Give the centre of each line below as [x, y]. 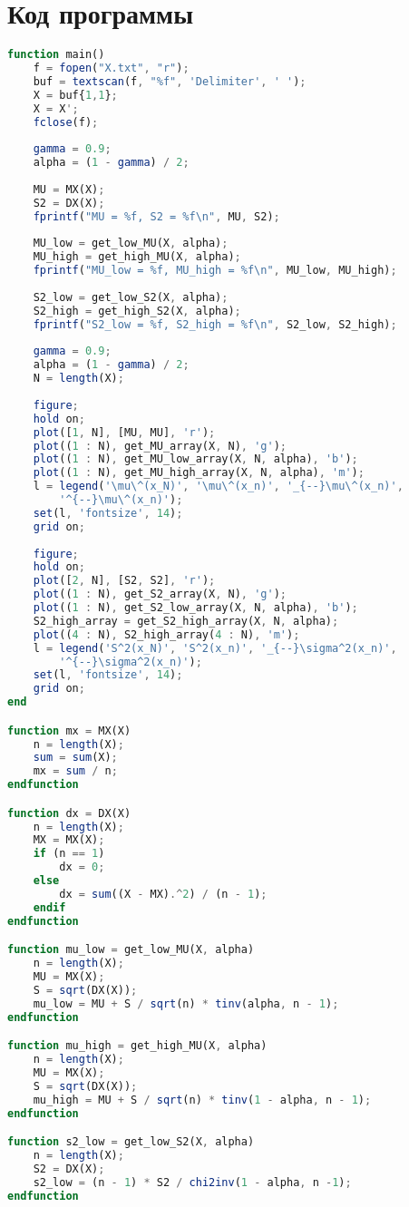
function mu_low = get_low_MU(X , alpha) [131, 950]
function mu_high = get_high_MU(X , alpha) [137, 1046]
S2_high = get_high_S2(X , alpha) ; [137, 311]
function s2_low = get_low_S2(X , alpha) [131, 1142]
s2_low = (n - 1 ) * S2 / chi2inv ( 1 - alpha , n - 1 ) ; [192, 1182]
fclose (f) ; [66, 122]
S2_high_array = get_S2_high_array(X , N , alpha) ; [186, 621]
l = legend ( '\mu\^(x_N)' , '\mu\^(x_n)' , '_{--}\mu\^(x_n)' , [218, 487]
